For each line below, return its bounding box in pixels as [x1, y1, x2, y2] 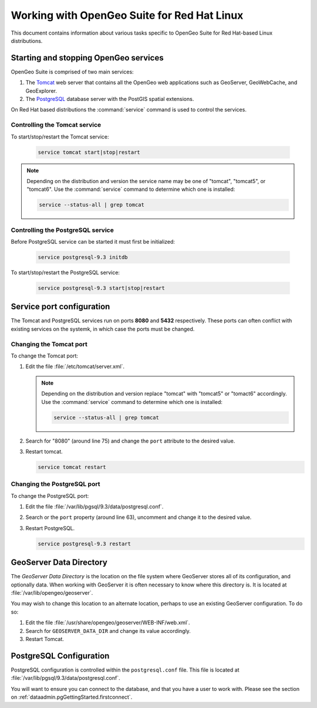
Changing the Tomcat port [11, 340, 88, 348]
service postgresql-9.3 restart [38, 540, 131, 547]
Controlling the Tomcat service [11, 121, 102, 129]
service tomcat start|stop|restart [38, 149, 140, 156]
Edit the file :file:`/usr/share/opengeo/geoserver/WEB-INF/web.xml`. [25, 619, 190, 626]
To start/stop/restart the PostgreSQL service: [11, 269, 120, 276]
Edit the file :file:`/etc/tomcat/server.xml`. [25, 363, 125, 370]
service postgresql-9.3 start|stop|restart [38, 285, 166, 291]
